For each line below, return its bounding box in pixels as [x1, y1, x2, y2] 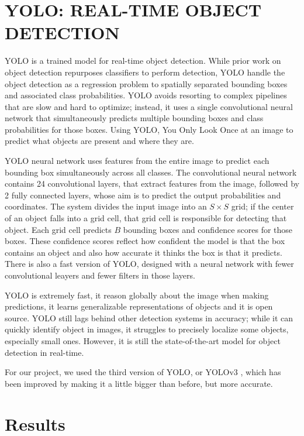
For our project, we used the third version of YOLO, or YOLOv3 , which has [5, 366, 281, 378]
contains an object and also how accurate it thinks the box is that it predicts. [5, 246, 282, 258]
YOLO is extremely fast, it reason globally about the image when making [5, 289, 269, 301]
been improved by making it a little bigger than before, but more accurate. [5, 377, 273, 389]
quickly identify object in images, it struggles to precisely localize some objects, [5, 323, 289, 335]
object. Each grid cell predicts [5, 223, 112, 235]
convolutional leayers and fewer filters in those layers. [5, 269, 195, 281]
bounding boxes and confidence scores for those [123, 223, 293, 235]
